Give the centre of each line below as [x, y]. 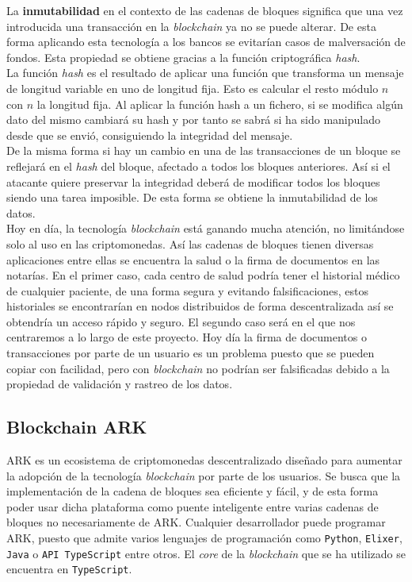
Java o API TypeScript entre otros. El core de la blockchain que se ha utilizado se [206, 553]
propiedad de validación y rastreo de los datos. [120, 384]
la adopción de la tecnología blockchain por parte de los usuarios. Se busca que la [204, 475]
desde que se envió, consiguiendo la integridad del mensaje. [150, 135]
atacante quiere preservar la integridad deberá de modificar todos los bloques [193, 181]
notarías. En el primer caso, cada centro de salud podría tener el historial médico [203, 275]
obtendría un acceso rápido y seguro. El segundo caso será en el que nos [181, 321]
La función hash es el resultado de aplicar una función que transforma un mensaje [205, 73]
